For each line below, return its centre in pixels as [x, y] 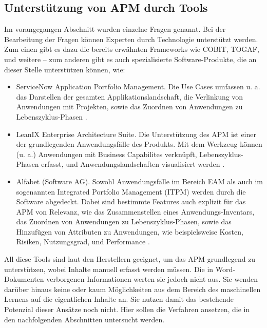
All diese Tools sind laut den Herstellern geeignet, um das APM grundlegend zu [130, 259]
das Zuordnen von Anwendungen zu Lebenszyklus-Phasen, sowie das [124, 221]
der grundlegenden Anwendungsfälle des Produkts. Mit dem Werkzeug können [139, 144]
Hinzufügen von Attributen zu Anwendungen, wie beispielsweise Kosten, [130, 231]
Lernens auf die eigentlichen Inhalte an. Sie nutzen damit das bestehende [119, 299]
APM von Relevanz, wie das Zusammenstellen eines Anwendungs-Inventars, [135, 211]
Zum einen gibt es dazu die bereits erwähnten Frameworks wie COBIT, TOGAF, [132, 49]
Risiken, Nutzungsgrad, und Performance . [83, 242]
